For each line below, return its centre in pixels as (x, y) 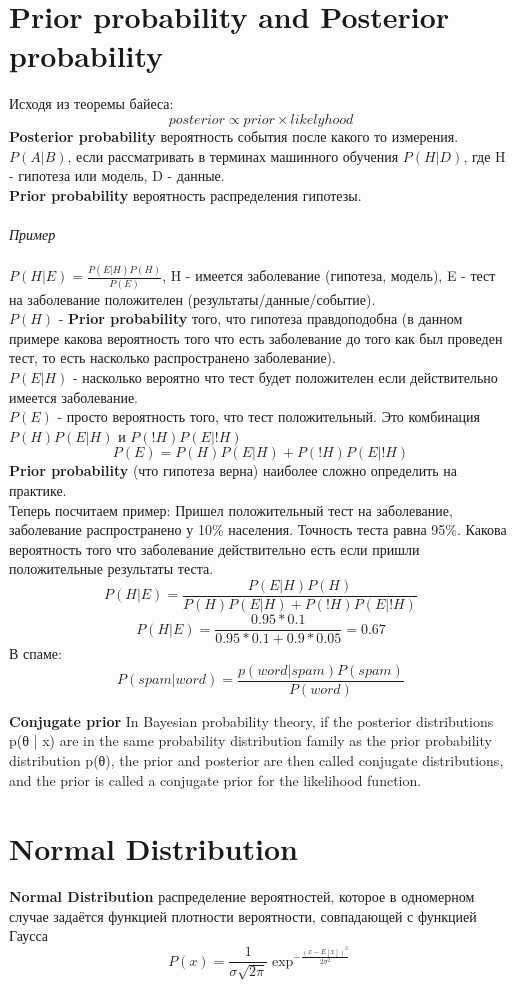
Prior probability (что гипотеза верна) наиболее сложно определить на (233, 470)
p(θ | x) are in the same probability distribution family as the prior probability (250, 740)
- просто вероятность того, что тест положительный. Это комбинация (268, 416)
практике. (38, 490)
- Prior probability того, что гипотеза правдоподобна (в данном (260, 318)
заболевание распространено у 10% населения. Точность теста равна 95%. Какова (258, 529)
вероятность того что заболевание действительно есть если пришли (214, 548)
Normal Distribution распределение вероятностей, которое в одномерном (242, 896)
